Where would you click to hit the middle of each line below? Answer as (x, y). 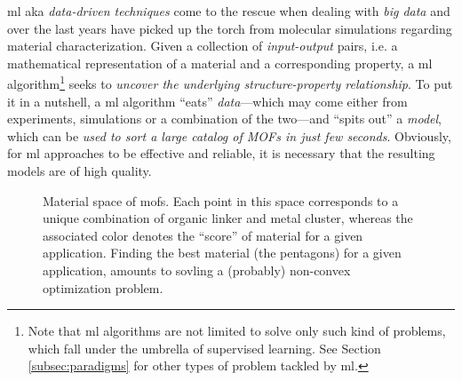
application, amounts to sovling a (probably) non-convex (197, 270)
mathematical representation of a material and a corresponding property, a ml (220, 63)
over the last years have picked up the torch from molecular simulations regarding (230, 28)
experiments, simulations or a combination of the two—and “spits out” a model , (224, 119)
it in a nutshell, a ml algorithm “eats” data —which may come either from (207, 101)
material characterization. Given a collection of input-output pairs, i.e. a (203, 46)
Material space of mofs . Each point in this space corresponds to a (221, 200)
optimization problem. (103, 287)
